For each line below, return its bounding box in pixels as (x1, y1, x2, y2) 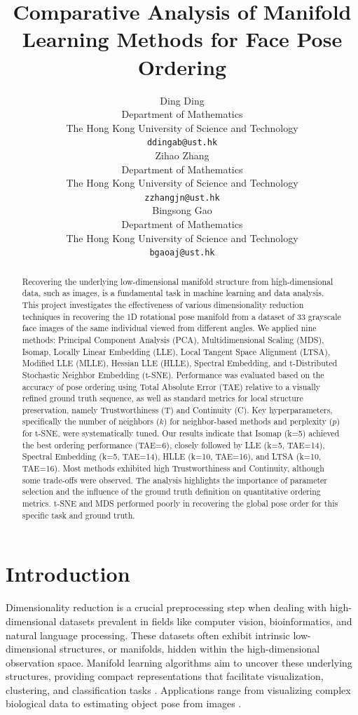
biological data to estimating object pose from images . (6, 696, 242, 711)
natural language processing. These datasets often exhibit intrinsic (6, 627, 290, 642)
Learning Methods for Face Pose (22, 25, 343, 53)
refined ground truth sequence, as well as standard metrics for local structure (22, 392, 303, 404)
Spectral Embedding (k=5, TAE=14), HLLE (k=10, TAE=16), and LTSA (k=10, (22, 450, 322, 462)
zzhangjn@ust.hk (144, 192, 220, 203)
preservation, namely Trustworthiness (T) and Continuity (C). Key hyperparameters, (22, 403, 333, 415)
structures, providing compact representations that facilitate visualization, (6, 669, 324, 683)
